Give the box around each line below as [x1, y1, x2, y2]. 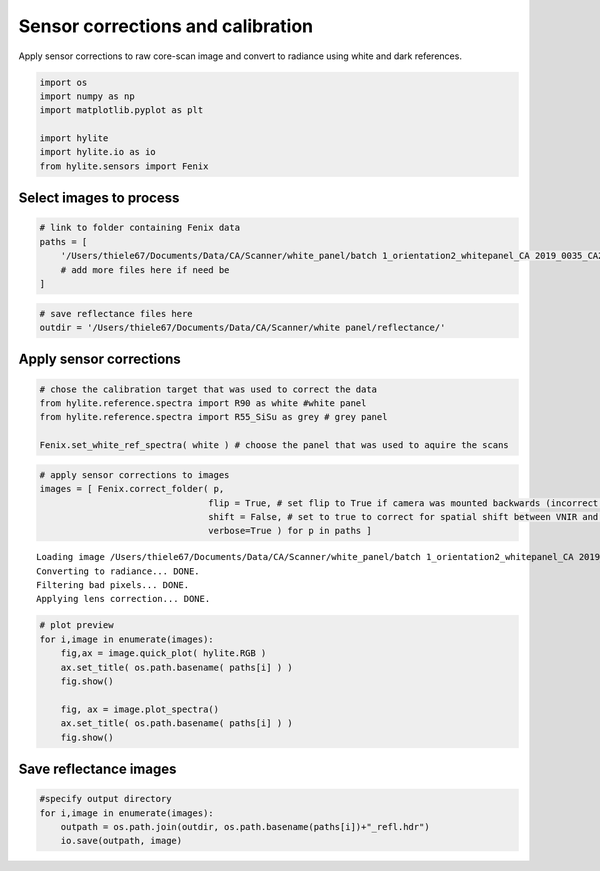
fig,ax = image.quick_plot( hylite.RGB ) [60, 648, 267, 659]
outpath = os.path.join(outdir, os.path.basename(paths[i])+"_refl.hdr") [60, 821, 430, 832]
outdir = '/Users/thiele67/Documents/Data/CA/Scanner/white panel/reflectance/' [39, 322, 446, 333]
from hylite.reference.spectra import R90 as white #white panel [39, 397, 367, 409]
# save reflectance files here [39, 308, 194, 319]
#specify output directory [39, 793, 172, 805]
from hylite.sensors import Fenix [39, 160, 209, 172]
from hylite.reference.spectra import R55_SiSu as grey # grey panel [39, 411, 388, 423]
